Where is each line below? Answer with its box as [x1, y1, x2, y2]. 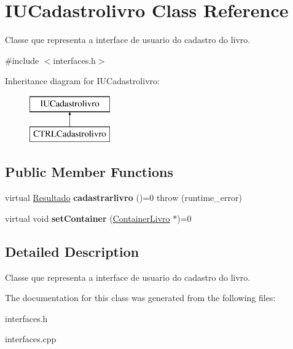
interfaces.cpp [5, 332, 57, 345]
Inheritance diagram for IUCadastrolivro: [5, 74, 160, 87]
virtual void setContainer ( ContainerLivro [5, 211, 170, 224]
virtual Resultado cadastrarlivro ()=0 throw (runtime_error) [5, 191, 242, 204]
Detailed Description [5, 241, 139, 261]
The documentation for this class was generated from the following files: [5, 291, 276, 304]
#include [5, 53, 39, 66]
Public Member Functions [5, 162, 173, 181]
